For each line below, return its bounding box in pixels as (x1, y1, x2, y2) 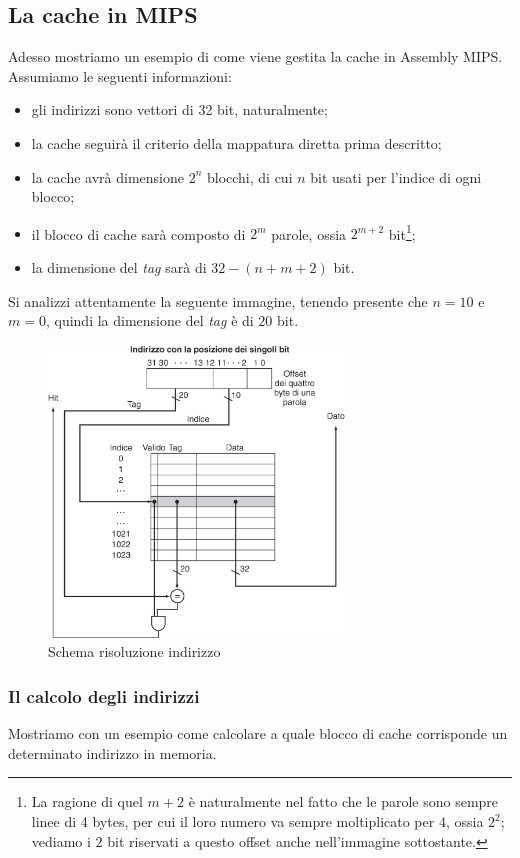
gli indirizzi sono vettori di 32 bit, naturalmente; (31, 99, 328, 120)
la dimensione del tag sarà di (31, 257, 207, 278)
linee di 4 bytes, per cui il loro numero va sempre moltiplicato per (31, 811, 435, 831)
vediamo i (31, 830, 91, 851)
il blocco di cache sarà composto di (31, 223, 246, 244)
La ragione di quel (31, 791, 143, 812)
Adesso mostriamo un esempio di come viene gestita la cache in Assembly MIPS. (8, 46, 503, 67)
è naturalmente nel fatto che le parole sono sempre (188, 791, 499, 812)
